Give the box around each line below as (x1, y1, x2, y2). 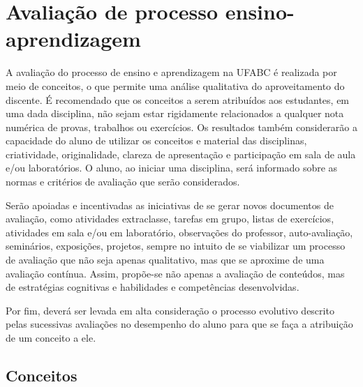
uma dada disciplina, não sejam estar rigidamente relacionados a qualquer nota (6, 106, 344, 121)
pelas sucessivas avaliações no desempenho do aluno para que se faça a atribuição (6, 317, 353, 331)
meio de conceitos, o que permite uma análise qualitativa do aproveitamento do (6, 78, 345, 93)
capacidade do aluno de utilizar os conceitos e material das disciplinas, (6, 133, 307, 148)
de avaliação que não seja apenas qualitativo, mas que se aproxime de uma (6, 252, 325, 267)
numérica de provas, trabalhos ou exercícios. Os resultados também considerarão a (6, 119, 357, 134)
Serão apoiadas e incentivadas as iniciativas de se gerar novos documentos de (6, 197, 334, 212)
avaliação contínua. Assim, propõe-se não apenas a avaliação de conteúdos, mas (6, 266, 345, 280)
